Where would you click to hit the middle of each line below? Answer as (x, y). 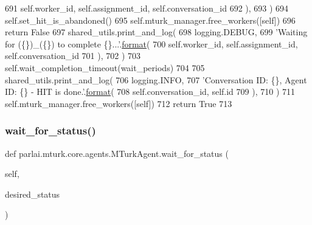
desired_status (33, 194)
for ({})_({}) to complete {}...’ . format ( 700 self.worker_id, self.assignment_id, (151, 43)
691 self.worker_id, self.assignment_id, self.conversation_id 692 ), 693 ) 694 (147, 8)
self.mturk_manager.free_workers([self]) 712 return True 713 (119, 103)
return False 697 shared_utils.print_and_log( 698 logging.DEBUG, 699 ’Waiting (156, 32)
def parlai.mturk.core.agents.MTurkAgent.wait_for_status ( (117, 153)
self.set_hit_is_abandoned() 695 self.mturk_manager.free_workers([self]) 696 (150, 20)
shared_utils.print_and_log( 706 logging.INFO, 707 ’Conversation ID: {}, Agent (156, 79)
